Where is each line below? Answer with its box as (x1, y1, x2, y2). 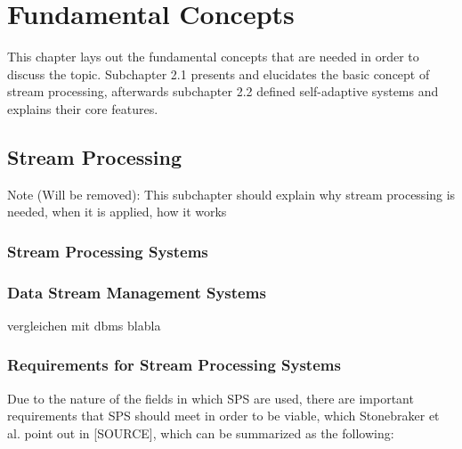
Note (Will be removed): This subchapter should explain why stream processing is (7, 184, 456, 203)
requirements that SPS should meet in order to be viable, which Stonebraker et (7, 406, 440, 425)
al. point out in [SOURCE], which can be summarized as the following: (7, 423, 394, 442)
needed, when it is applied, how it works (7, 202, 227, 221)
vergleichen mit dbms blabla (7, 315, 161, 334)
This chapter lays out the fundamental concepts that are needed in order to (7, 47, 419, 66)
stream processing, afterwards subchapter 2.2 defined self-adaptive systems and (7, 82, 439, 101)
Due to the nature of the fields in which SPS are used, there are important (7, 388, 414, 407)
